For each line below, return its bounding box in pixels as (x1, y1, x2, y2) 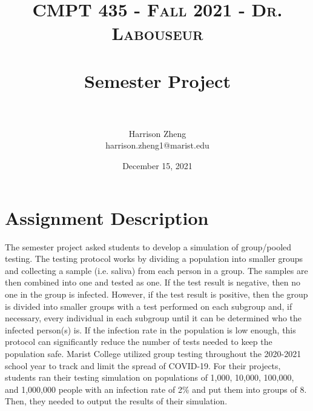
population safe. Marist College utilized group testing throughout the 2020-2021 (5, 347, 301, 359)
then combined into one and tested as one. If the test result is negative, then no (5, 276, 301, 289)
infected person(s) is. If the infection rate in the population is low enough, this (5, 323, 296, 336)
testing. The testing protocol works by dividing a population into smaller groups (5, 252, 303, 265)
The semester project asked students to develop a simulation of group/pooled (5, 240, 292, 253)
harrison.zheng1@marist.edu (105, 139, 209, 152)
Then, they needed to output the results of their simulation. (5, 395, 228, 407)
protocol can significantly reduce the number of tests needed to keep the (5, 335, 272, 348)
